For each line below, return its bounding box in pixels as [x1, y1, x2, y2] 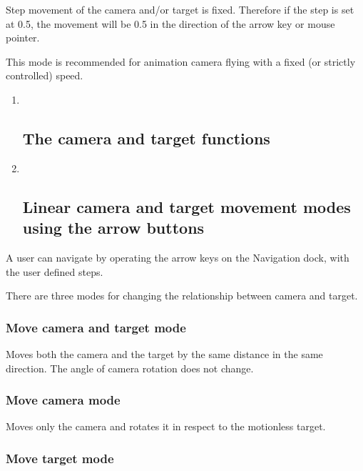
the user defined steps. [6, 264, 103, 279]
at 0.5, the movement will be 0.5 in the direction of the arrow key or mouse [6, 16, 335, 31]
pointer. [6, 30, 40, 45]
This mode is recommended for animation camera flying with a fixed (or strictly [6, 54, 356, 69]
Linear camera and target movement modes [22, 195, 351, 217]
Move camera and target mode [6, 318, 186, 336]
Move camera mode [6, 391, 121, 409]
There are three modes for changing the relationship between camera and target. [6, 288, 358, 303]
